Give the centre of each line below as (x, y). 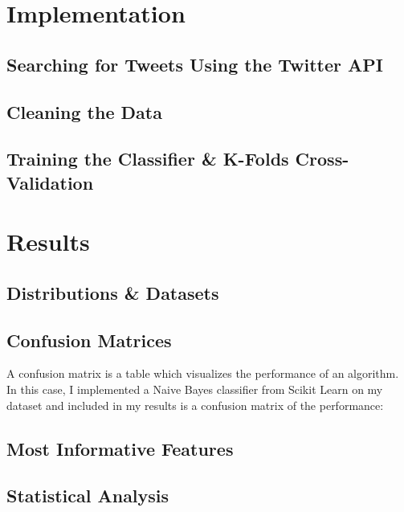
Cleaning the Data (84, 111)
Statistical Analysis (88, 496)
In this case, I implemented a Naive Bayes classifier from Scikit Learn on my (195, 389)
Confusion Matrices (89, 340)
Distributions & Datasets (113, 292)
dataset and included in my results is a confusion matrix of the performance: (195, 405)
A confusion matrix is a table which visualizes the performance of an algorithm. (203, 373)
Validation (50, 182)
